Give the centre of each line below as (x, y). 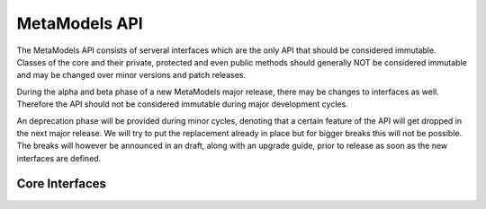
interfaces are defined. (59, 158)
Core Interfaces (62, 184)
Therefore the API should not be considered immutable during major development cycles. (182, 104)
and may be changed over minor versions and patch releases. (131, 75)
